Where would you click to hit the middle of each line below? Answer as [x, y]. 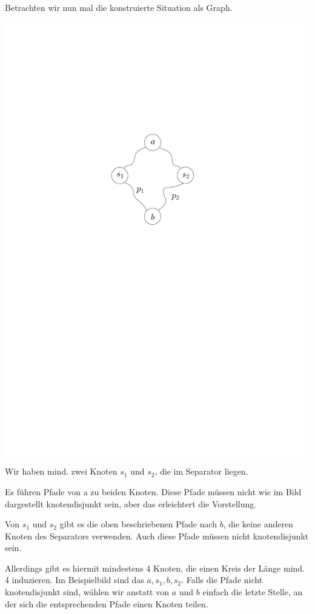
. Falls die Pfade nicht [222, 580]
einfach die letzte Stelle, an [253, 592]
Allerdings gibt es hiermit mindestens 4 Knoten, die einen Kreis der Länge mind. [155, 568]
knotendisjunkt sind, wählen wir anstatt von [87, 592]
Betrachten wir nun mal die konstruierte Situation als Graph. [119, 7]
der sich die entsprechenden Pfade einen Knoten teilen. [107, 603]
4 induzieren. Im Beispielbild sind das [75, 580]
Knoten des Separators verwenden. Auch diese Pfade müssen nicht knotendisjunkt [157, 536]
